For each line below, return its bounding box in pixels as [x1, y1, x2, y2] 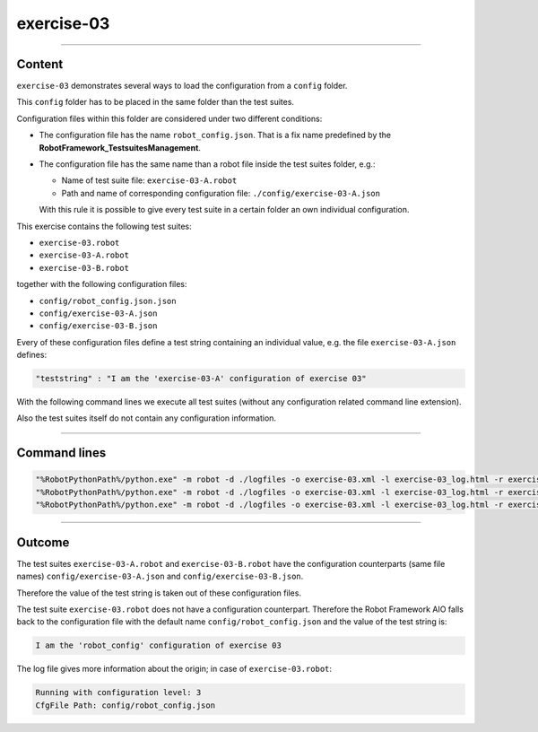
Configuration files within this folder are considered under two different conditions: [16, 113, 323, 124]
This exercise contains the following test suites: [16, 221, 192, 231]
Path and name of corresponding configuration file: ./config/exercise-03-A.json [61, 187, 381, 198]
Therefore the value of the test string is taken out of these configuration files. [16, 588, 302, 598]
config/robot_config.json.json [39, 296, 177, 306]
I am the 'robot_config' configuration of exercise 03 [35, 640, 282, 650]
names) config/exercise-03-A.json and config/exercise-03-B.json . [16, 571, 304, 582]
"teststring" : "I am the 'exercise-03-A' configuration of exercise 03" [35, 373, 367, 384]
